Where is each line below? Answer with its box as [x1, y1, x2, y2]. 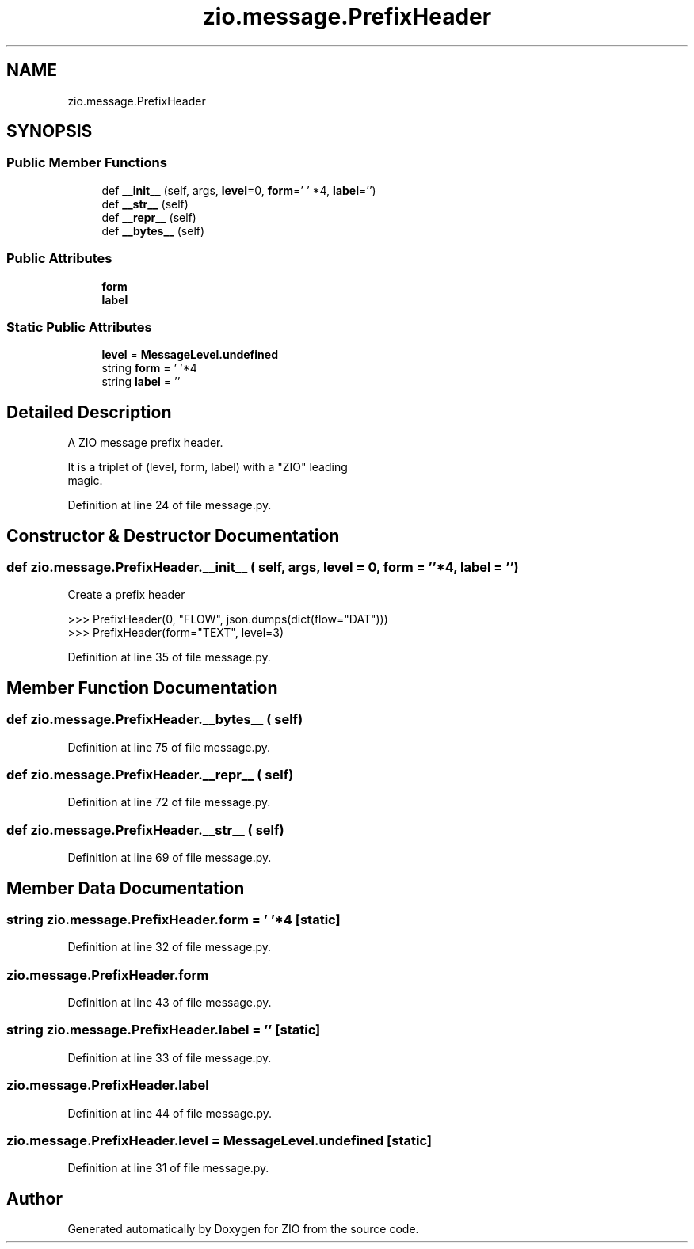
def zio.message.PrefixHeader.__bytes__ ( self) [6, 711, 303, 728]
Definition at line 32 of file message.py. [67, 940, 272, 954]
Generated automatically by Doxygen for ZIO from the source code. [67, 1222, 419, 1236]
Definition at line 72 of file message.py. [67, 795, 271, 809]
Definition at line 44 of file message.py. [67, 1106, 273, 1120]
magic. [67, 474, 103, 488]
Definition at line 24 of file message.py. [67, 498, 272, 512]
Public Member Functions [6, 154, 167, 171]
